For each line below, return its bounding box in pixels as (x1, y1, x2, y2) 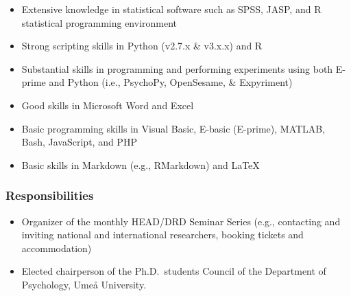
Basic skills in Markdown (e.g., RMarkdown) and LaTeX (21, 157, 260, 172)
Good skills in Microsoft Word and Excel (21, 98, 194, 112)
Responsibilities (5, 187, 94, 204)
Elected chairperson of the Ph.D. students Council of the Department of (21, 264, 326, 278)
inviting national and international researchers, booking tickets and (21, 227, 304, 242)
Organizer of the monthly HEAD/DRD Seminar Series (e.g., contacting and (21, 214, 341, 228)
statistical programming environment (21, 15, 178, 30)
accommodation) (21, 240, 92, 255)
